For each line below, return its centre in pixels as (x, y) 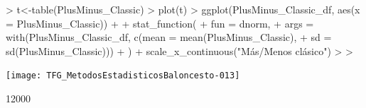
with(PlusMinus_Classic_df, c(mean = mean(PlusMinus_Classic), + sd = (169, 37)
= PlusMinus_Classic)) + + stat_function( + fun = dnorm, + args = (160, 23)
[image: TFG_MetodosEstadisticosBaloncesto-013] (123, 76)
